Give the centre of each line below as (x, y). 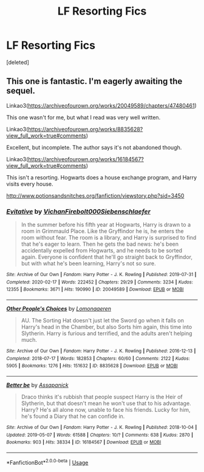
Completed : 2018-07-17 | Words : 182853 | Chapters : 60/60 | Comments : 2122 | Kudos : (98, 358)
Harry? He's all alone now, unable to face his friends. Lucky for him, (106, 409)
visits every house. (30, 184)
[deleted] (18, 62)
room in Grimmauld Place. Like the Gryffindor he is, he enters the (102, 231)
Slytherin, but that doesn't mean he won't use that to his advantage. (106, 403)
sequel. (21, 91)
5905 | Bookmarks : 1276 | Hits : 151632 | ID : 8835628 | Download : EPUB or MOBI (92, 366)
